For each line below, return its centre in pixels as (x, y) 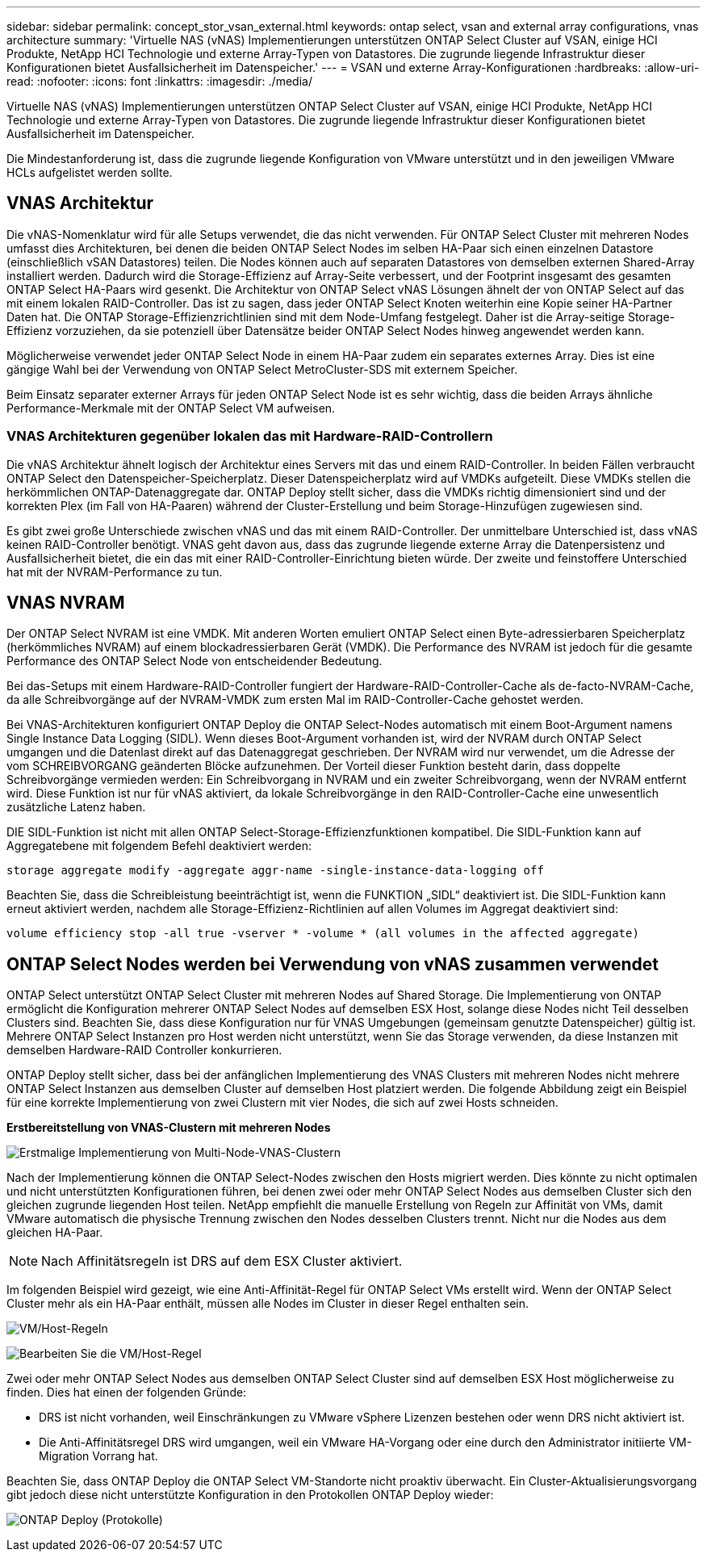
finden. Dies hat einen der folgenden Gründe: (127, 1393)
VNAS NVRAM (66, 603)
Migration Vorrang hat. (98, 1456)
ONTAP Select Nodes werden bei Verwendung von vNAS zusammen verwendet (333, 964)
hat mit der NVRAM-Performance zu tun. (115, 572)
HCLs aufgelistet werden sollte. (90, 172)
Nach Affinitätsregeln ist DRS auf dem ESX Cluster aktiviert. (222, 1261)
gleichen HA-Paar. (55, 1233)
